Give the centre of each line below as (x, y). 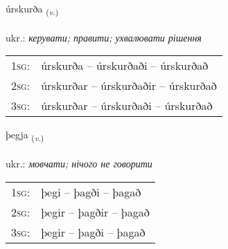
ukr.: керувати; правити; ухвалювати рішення (104, 37)
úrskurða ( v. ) (32, 9)
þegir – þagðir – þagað (95, 212)
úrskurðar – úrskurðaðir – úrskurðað (129, 86)
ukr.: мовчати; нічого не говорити (79, 164)
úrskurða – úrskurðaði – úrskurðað (125, 66)
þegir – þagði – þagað (93, 232)
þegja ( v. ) (25, 136)
